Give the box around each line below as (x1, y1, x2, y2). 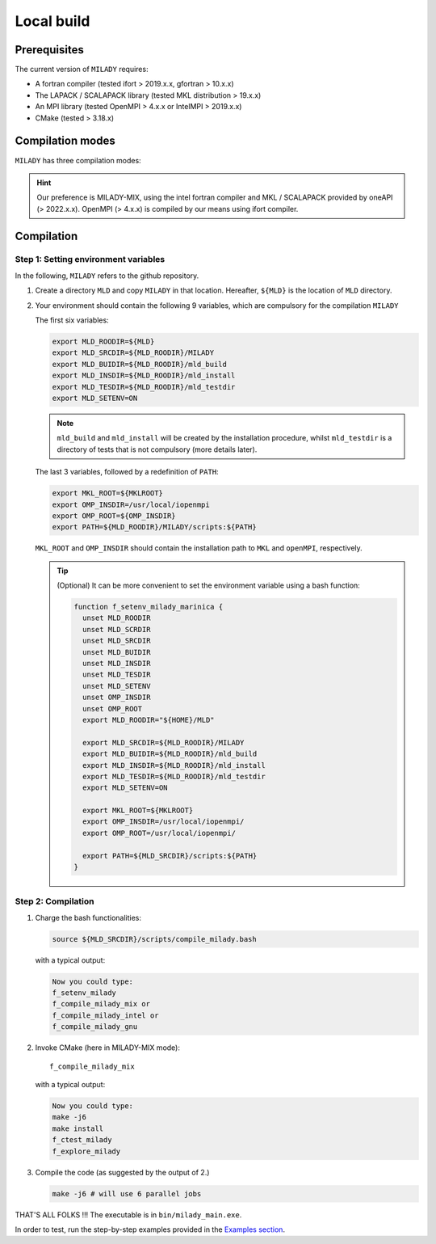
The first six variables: (35, 315, 109, 325)
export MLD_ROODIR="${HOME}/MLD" (82, 715, 215, 724)
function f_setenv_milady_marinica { (73, 602, 224, 612)
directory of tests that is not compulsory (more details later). (57, 445, 258, 454)
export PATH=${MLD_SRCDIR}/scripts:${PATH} (82, 851, 258, 860)
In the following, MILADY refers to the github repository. (15, 271, 199, 280)
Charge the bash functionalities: (35, 913, 141, 922)
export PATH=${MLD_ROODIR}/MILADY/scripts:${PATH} (52, 522, 258, 532)
